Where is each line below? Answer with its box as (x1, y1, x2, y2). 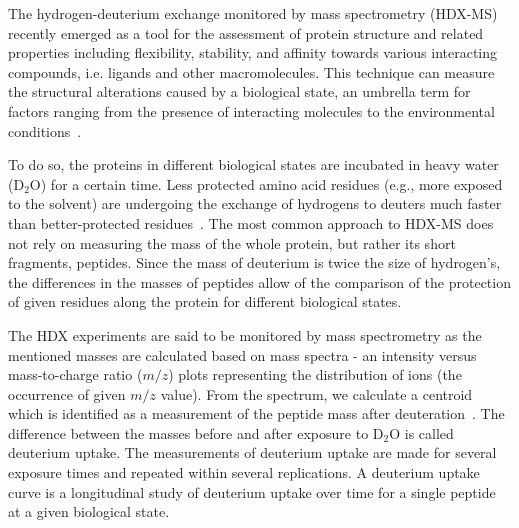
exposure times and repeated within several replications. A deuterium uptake (8, 462, 480, 483)
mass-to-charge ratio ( (8, 364, 143, 385)
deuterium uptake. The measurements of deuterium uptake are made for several (8, 442, 497, 463)
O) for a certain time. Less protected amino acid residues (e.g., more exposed (29, 173, 503, 194)
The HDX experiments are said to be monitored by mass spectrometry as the (8, 324, 482, 345)
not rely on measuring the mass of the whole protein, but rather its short (8, 232, 456, 253)
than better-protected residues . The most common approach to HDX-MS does (8, 212, 494, 233)
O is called (389, 422, 454, 443)
